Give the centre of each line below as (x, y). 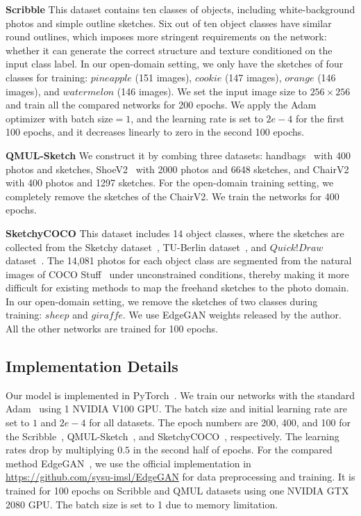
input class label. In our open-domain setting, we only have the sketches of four (175, 64)
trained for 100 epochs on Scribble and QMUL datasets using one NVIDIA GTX (177, 491)
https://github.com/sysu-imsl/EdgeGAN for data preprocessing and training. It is (180, 477)
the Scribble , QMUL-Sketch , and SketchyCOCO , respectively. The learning (173, 436)
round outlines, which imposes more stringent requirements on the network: (166, 37)
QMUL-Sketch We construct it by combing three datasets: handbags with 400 (178, 155)
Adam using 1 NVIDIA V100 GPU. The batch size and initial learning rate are (176, 409)
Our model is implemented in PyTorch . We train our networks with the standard (180, 395)
